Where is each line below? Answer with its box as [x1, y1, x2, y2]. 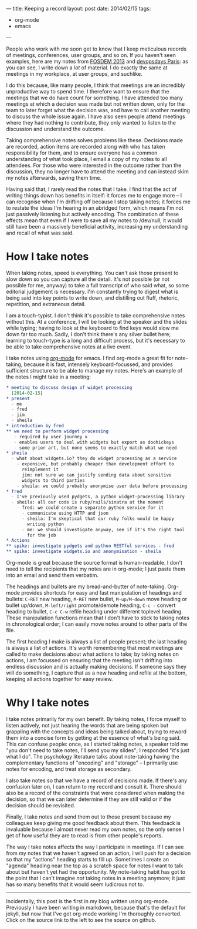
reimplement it [21, 467, 59, 472]
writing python [27, 521, 64, 527]
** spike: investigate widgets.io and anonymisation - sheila [6, 549, 161, 555]
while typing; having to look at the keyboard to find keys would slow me [6, 324, 179, 331]
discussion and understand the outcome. [6, 126, 106, 132]
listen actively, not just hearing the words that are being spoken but [6, 722, 169, 729]
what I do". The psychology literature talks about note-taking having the [6, 753, 179, 760]
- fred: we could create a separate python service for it [16, 505, 164, 511]
